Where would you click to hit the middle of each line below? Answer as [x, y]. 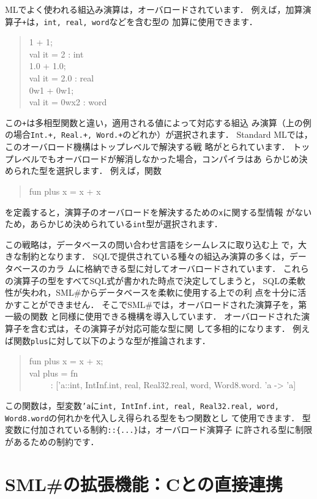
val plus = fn [54, 373]
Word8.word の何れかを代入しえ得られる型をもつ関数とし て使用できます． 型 [158, 417]
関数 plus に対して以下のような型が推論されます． [112, 340]
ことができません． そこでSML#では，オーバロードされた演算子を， [160, 304]
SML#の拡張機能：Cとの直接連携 [144, 483]
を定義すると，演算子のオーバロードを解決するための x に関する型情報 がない [158, 212]
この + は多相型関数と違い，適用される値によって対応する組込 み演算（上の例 [158, 122]
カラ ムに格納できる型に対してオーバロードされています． [164, 268]
